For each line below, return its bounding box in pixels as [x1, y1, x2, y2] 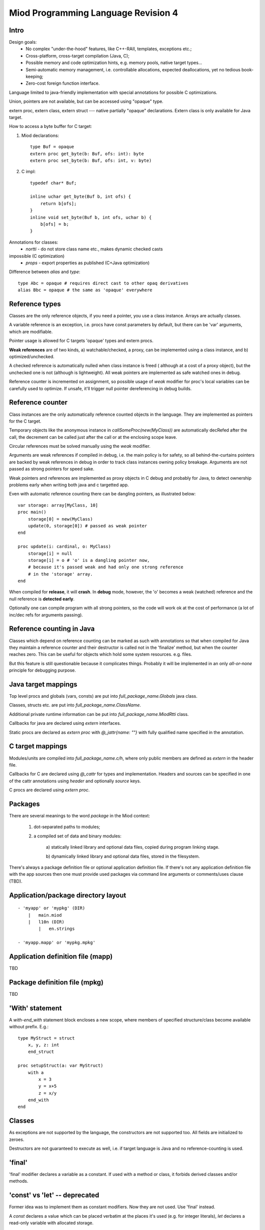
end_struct [27, 1049, 54, 1055]
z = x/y [38, 1090, 57, 1096]
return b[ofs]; [40, 201, 77, 206]
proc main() [18, 509, 47, 515]
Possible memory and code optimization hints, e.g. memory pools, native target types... [26, 60, 202, 66]
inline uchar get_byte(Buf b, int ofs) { [30, 194, 131, 199]
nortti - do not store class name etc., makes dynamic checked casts [26, 246, 163, 252]
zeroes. [9, 1137, 25, 1142]
